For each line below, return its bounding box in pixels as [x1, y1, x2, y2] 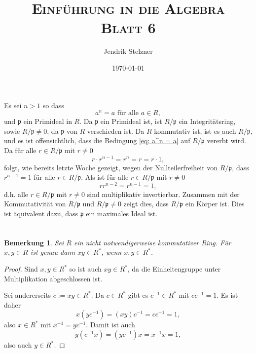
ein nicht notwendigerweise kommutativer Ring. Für [73, 237, 231, 247]
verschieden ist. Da [87, 125, 145, 136]
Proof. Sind [4, 264, 38, 274]
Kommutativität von [4, 198, 66, 209]
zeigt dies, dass [123, 198, 169, 209]
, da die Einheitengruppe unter [127, 264, 221, 274]
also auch [4, 340, 32, 350]
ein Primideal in [23, 116, 72, 126]
